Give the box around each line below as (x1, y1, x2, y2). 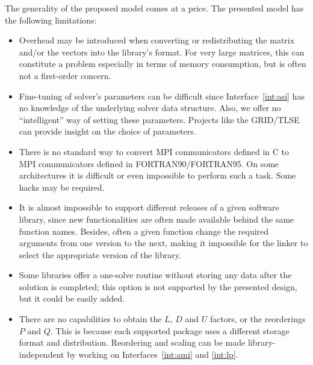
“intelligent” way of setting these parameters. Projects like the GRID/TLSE (19, 113, 300, 125)
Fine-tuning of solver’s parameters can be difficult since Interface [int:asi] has (19, 89, 305, 102)
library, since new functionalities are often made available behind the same (19, 212, 294, 225)
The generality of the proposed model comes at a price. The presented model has (5, 2, 304, 14)
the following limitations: (5, 13, 97, 26)
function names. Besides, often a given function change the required (19, 224, 269, 237)
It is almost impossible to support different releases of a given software (19, 201, 279, 214)
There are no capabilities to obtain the (19, 313, 162, 325)
